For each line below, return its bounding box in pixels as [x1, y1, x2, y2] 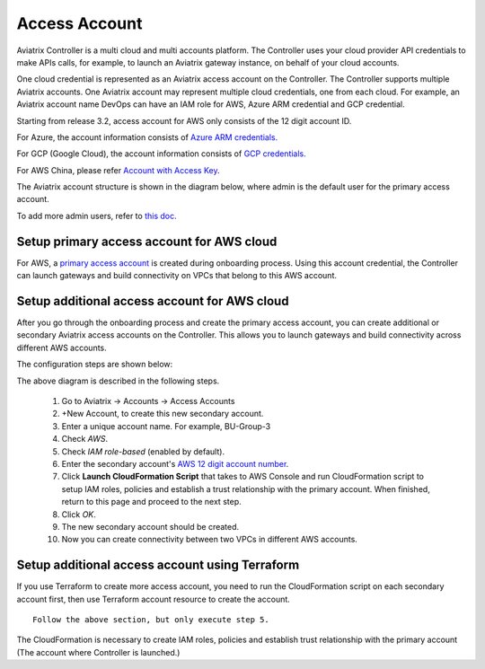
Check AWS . [61, 434, 108, 445]
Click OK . [61, 508, 96, 520]
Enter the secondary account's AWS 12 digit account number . [61, 458, 289, 469]
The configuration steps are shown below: [16, 359, 173, 370]
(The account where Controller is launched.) [16, 647, 181, 657]
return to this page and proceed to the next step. [61, 497, 242, 507]
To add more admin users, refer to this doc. [16, 210, 177, 221]
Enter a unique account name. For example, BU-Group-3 [61, 420, 271, 431]
